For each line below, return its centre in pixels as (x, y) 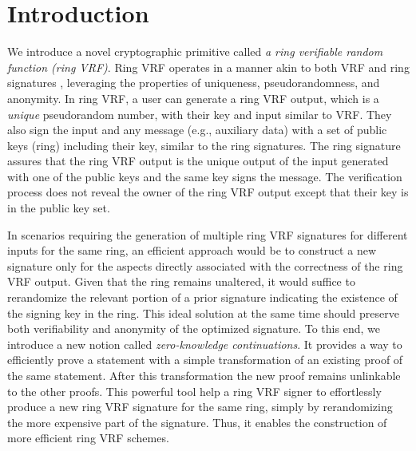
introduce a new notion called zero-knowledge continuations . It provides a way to (205, 344)
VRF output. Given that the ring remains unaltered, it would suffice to (181, 281)
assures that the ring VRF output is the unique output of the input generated (198, 161)
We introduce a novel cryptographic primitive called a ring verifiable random (195, 51)
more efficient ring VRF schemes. (88, 438)
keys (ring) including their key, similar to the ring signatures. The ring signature (204, 145)
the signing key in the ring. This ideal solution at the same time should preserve (203, 313)
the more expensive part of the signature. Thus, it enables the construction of (197, 422)
